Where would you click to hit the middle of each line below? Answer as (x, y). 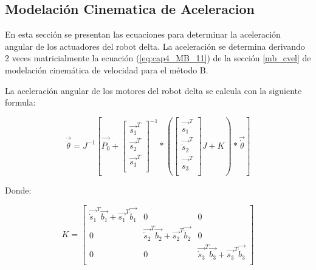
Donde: (18, 190)
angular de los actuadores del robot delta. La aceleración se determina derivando (155, 46)
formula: (20, 102)
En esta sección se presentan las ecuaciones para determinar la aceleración (143, 34)
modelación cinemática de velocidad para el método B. (107, 69)
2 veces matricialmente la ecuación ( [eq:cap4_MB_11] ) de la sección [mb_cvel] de (158, 58)
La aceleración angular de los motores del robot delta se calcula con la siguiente (153, 90)
